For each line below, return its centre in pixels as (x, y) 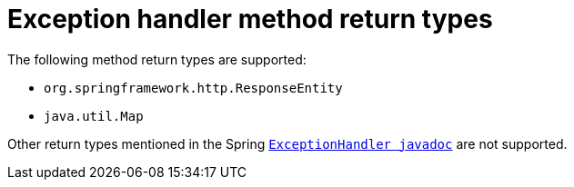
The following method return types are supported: (157, 59)
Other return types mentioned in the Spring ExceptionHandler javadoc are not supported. (287, 143)
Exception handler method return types (250, 19)
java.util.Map (94, 116)
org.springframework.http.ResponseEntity (193, 88)
